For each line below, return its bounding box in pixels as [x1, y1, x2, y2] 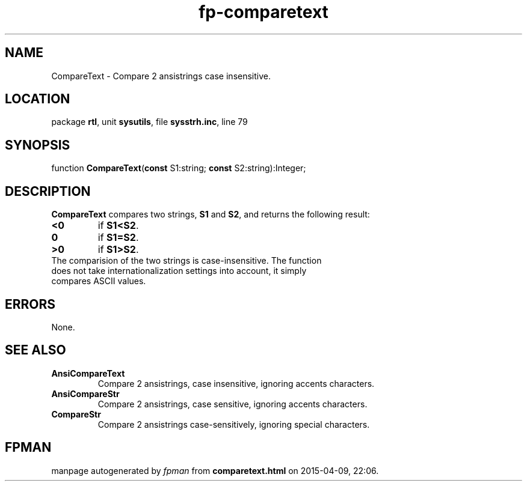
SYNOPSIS [5, 137, 70, 153]
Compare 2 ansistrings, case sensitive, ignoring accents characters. [97, 398, 368, 409]
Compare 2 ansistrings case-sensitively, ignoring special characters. [97, 419, 370, 430]
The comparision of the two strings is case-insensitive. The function [51, 255, 322, 266]
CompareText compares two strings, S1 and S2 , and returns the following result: [51, 209, 370, 220]
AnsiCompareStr [51, 388, 120, 399]
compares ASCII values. [51, 276, 146, 287]
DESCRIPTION [5, 183, 91, 199]
